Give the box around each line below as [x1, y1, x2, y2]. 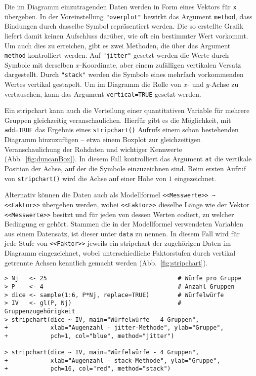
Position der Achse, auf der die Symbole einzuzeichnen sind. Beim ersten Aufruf [4, 163, 246, 173]
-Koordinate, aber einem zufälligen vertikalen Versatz [80, 59, 241, 70]
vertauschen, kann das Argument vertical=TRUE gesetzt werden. [4, 88, 201, 99]
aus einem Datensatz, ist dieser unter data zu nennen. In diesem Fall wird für [4, 228, 240, 238]
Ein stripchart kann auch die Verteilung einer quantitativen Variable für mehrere [4, 105, 250, 115]
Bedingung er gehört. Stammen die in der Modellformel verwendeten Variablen [4, 219, 244, 229]
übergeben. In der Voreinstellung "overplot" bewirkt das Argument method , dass [4, 11, 253, 21]
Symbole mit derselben [4, 59, 74, 70]
